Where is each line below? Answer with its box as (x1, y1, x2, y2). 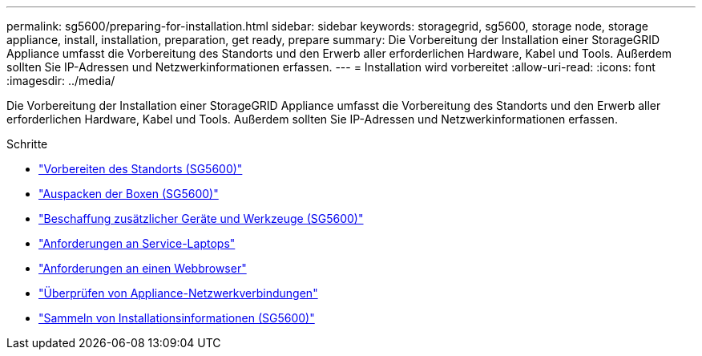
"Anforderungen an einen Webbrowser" (38, 261, 247, 275)
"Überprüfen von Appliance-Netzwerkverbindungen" (38, 286, 318, 300)
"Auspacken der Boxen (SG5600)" (38, 187, 219, 200)
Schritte (6, 137, 48, 151)
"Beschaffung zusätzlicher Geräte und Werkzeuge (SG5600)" (38, 212, 364, 225)
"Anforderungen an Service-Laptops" (38, 237, 236, 250)
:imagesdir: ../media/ (6, 74, 115, 87)
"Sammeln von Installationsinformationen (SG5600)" (38, 311, 315, 325)
